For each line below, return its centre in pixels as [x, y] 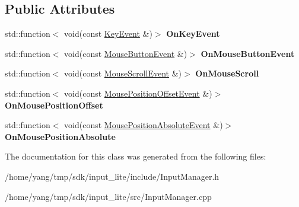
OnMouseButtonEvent [248, 53]
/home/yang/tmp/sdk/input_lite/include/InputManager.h [112, 176]
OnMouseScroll [227, 73]
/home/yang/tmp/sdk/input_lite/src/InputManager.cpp [108, 196]
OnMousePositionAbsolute [60, 136]
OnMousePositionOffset [54, 105]
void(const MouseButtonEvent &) [126, 53]
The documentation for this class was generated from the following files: [136, 156]
